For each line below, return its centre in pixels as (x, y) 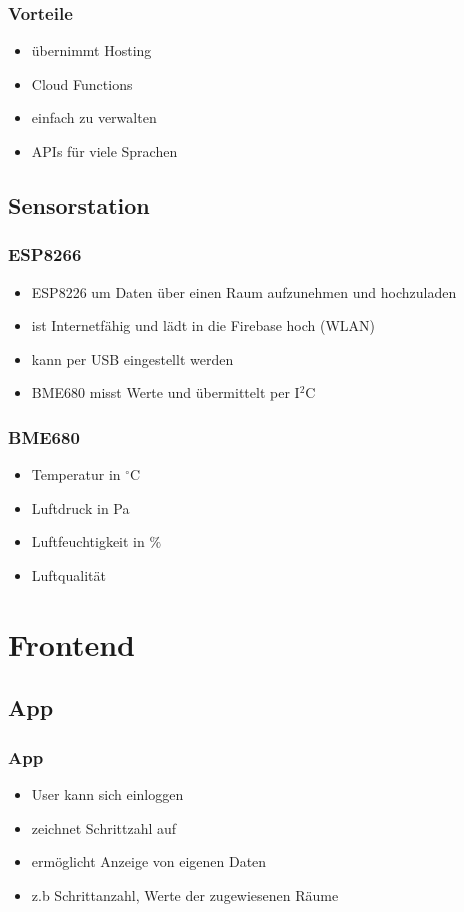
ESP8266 (45, 254)
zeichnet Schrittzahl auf (104, 827)
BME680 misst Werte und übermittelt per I (165, 392)
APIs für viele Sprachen (104, 151)
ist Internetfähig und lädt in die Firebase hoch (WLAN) (203, 325)
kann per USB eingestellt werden (132, 358)
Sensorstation (79, 204)
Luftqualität (68, 574)
